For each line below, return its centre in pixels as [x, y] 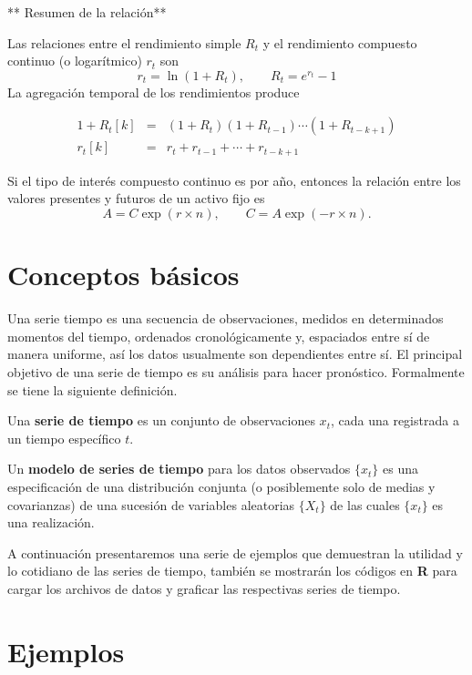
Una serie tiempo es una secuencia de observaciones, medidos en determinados [226, 318]
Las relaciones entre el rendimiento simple [124, 42]
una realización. [51, 522]
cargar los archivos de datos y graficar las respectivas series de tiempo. [204, 588]
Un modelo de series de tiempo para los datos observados [179, 469]
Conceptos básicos [123, 275]
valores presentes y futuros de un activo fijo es [136, 198]
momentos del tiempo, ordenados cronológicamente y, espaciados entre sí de [219, 336]
